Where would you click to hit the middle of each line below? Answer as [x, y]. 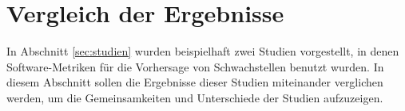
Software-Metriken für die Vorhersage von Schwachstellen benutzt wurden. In [195, 66]
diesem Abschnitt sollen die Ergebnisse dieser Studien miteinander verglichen [195, 82]
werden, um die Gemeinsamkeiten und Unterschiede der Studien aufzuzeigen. [195, 97]
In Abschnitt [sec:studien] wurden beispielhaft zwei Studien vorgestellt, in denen [203, 51]
